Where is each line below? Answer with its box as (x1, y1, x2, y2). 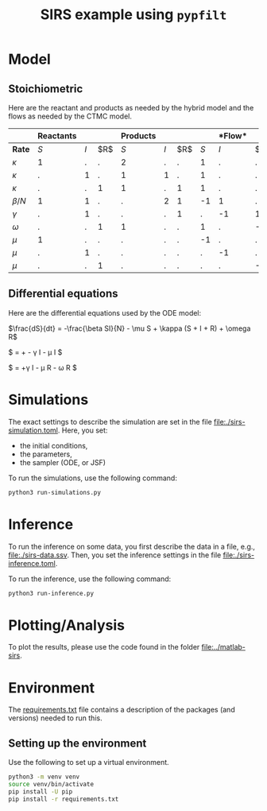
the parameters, (19, 449, 73, 459)
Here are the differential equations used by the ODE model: (8, 308, 202, 317)
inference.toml (8, 558, 56, 568)
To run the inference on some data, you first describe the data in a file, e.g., (8, 541, 256, 551)
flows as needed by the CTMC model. (8, 111, 133, 121)
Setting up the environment (8, 736, 147, 750)
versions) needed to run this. (8, 713, 103, 723)
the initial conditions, (19, 440, 88, 450)
